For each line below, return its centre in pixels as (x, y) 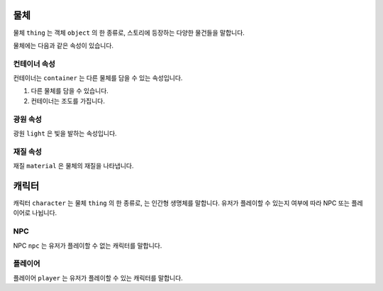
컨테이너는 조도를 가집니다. (68, 101)
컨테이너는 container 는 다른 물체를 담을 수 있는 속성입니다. (98, 78)
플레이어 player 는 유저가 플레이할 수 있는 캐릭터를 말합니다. (98, 278)
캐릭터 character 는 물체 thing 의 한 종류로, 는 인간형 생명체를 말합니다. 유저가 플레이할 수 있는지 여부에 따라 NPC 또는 (182, 203)
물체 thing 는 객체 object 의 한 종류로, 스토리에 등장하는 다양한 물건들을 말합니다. (129, 33)
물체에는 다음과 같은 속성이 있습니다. (63, 45)
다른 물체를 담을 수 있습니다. (70, 91)
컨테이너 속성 (34, 64)
